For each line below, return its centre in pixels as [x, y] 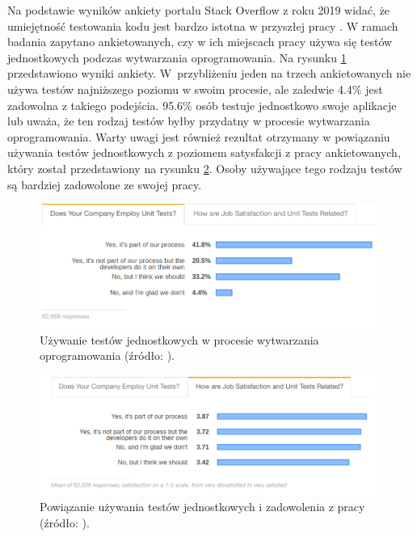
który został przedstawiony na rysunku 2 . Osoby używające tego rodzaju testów [205, 168]
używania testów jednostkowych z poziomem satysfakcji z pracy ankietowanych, [204, 152]
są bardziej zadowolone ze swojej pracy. [105, 184]
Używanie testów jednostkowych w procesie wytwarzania [179, 339]
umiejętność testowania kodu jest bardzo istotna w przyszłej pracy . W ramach [203, 25]
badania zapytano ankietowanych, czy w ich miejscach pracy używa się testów [200, 42]
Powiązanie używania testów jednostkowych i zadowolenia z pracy [202, 507]
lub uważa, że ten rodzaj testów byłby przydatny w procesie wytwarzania [189, 121]
